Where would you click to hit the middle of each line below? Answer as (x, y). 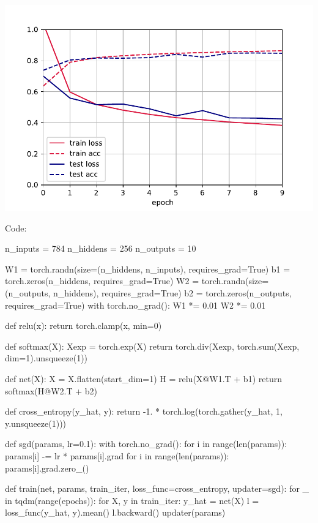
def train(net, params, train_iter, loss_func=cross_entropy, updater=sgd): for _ (157, 488)
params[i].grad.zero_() (47, 468)
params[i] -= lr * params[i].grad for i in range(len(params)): (117, 455)
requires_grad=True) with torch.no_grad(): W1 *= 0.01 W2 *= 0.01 (135, 305)
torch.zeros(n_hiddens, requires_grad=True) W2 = (102, 281)
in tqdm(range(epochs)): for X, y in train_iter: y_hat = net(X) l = (132, 500)
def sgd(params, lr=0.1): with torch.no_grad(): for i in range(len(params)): (146, 444)
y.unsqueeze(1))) (36, 423)
